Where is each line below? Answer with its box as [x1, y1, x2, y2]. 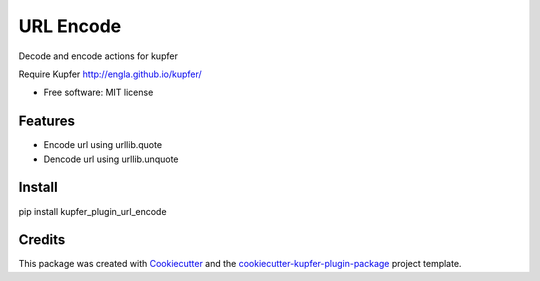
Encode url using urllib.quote [43, 139, 163, 151]
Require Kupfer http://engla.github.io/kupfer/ [18, 68, 202, 80]
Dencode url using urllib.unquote [43, 153, 179, 165]
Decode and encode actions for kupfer [18, 50, 179, 62]
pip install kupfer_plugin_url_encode [18, 205, 167, 217]
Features [18, 113, 75, 130]
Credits [18, 231, 66, 249]
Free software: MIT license [43, 86, 154, 99]
